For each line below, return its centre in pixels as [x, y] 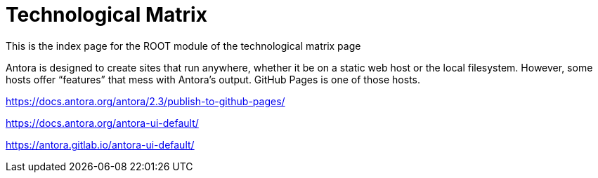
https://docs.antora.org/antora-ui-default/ [102, 123]
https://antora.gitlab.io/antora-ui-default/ [100, 144]
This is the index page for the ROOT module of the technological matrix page [183, 46]
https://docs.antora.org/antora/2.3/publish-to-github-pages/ [145, 101]
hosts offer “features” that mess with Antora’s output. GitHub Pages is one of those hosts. [213, 79]
